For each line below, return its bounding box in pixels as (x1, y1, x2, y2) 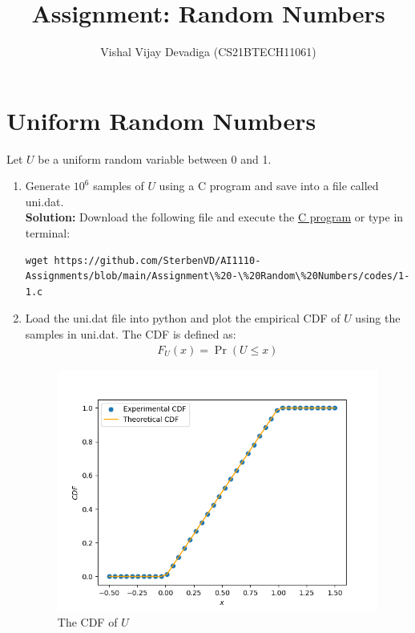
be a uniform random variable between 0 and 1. (38, 150, 272, 167)
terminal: (25, 225, 71, 241)
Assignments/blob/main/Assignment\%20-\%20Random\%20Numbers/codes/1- (25, 270, 410, 282)
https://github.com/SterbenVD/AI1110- (54, 254, 261, 266)
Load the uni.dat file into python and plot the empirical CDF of (25, 310, 340, 327)
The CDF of (57, 614, 118, 631)
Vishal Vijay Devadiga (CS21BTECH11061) (100, 43, 316, 60)
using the (355, 310, 401, 327)
